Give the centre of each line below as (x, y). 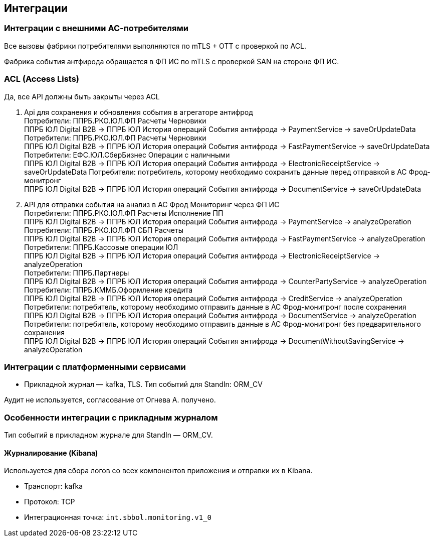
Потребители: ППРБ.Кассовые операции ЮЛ (101, 247)
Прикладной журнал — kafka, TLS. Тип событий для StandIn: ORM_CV (143, 384)
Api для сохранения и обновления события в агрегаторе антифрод (139, 112)
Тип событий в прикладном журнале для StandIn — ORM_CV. (109, 435)
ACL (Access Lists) (42, 79)
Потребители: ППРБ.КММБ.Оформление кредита (109, 290)
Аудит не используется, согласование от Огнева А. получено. (110, 400)
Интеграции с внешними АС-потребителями (96, 28)
